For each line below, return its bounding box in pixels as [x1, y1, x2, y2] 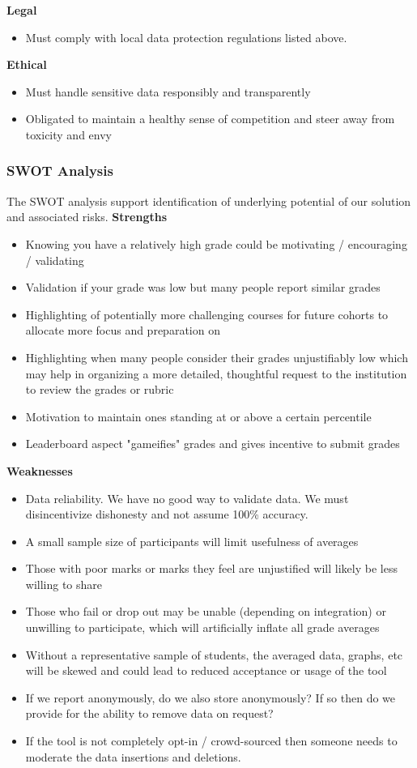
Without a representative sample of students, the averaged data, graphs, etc [25, 646, 403, 663]
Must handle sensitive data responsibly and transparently [25, 83, 311, 100]
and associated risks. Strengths [6, 208, 168, 225]
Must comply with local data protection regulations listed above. [25, 28, 347, 45]
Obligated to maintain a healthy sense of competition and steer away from [25, 110, 395, 127]
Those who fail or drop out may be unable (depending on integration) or [25, 603, 386, 620]
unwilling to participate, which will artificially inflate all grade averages [25, 619, 380, 636]
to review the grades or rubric [25, 381, 174, 398]
